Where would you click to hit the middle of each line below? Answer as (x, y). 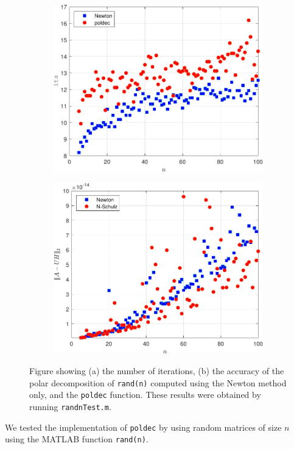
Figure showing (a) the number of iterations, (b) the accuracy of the (157, 370)
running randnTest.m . (70, 406)
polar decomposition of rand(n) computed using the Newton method (158, 382)
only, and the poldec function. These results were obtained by (145, 395)
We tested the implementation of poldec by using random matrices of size (143, 427)
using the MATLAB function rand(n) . (77, 439)
